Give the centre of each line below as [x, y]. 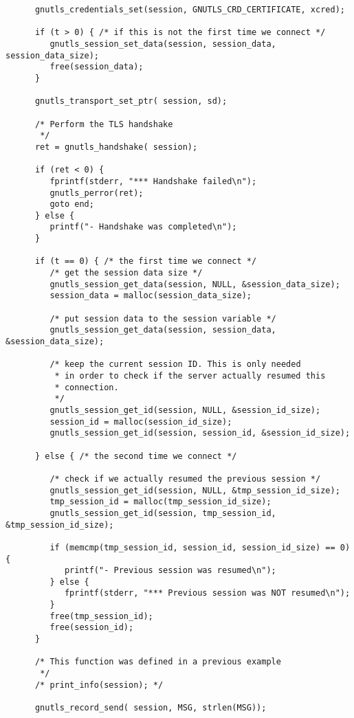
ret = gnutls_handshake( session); [116, 147]
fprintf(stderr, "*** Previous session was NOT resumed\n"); [207, 593]
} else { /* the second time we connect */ [136, 456]
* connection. [87, 387]
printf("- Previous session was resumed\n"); [170, 571]
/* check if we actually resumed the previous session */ [185, 479]
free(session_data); [97, 67]
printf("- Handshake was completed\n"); [143, 227]
